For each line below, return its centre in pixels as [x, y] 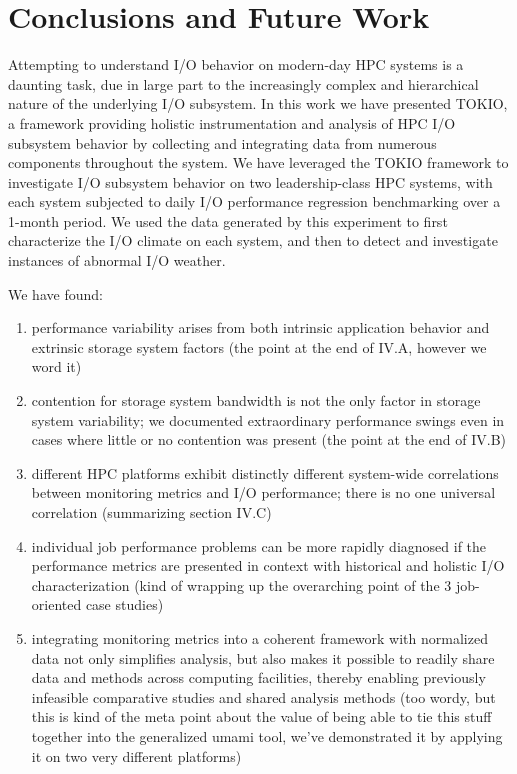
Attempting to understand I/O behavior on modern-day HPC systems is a [236, 64]
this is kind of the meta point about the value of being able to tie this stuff [261, 716]
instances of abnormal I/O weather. [117, 260]
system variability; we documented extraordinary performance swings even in [268, 419]
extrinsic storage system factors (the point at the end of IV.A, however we [259, 346]
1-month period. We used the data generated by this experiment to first [228, 220]
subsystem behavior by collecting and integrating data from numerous [222, 142]
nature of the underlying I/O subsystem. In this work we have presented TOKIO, [258, 103]
